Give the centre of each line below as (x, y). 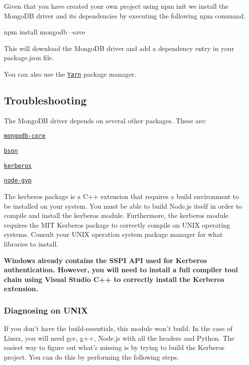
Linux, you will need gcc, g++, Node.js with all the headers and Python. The (119, 338)
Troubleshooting (45, 100)
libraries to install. (31, 244)
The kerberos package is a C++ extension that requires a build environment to (122, 196)
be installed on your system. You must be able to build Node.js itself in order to (123, 206)
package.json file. (29, 58)
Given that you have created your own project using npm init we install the (116, 6)
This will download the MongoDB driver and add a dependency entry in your (119, 48)
